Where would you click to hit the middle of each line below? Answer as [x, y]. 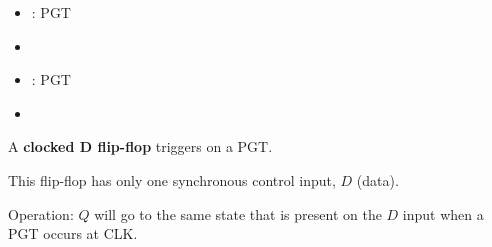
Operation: [41, 213]
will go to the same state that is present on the [238, 213]
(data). [377, 179]
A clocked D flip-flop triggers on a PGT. [140, 146]
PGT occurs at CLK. [73, 233]
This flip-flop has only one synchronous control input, [172, 179]
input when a [443, 213]
